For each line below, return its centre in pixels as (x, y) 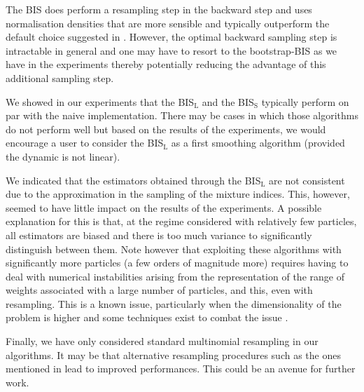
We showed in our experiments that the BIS (100, 101)
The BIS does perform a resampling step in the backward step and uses (159, 9)
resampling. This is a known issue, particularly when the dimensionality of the (174, 303)
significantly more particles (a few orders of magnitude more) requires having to (177, 263)
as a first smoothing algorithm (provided (258, 143)
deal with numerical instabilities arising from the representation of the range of (175, 276)
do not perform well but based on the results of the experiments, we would (166, 129)
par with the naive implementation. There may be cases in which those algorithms (182, 115)
